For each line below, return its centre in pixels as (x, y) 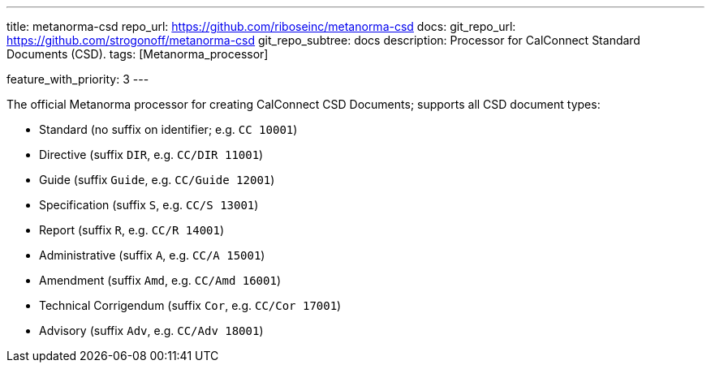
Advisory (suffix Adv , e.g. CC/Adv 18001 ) (151, 330)
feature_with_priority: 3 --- (78, 79)
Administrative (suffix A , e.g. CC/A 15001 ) (152, 255)
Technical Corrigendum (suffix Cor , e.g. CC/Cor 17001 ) (190, 305)
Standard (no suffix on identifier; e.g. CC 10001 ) (168, 129)
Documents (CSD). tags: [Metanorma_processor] (138, 54)
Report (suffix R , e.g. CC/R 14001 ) (132, 230)
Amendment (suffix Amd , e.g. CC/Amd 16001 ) (160, 280)
